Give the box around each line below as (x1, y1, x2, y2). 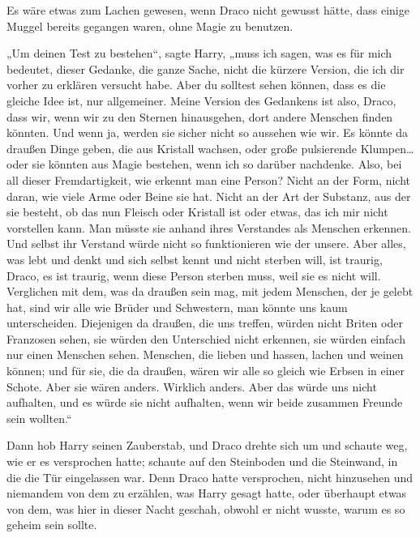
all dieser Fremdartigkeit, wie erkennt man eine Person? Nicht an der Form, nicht (6, 171, 410, 188)
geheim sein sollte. (6, 516, 97, 533)
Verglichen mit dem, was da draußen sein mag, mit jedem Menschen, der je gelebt (6, 283, 414, 300)
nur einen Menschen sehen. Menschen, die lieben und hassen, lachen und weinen (6, 346, 404, 363)
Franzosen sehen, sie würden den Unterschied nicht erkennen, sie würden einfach (6, 330, 405, 347)
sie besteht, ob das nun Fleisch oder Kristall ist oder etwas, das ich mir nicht (6, 203, 388, 220)
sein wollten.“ (6, 409, 72, 426)
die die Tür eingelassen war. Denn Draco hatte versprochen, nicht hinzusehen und (6, 468, 414, 485)
